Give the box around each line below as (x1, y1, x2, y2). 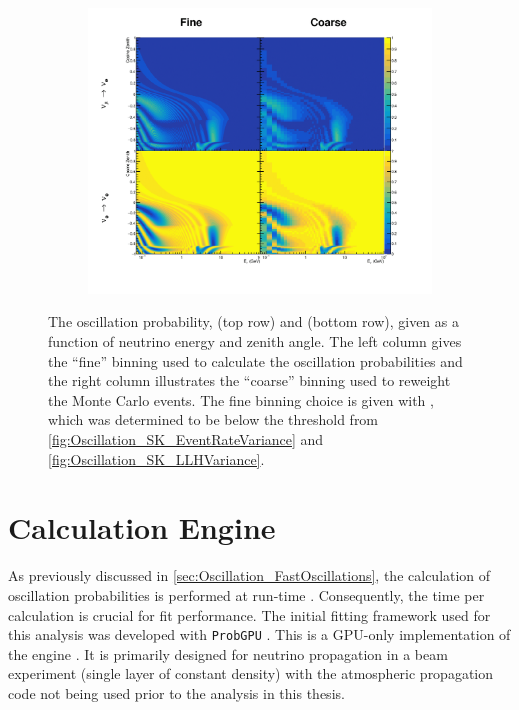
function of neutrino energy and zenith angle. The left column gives (48, 331, 462, 352)
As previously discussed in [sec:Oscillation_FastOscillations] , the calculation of (8, 565, 491, 586)
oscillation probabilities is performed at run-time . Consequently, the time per (8, 584, 485, 605)
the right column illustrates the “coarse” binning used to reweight (48, 370, 451, 391)
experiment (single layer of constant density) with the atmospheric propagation (8, 663, 494, 684)
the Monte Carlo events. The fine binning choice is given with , (48, 389, 434, 410)
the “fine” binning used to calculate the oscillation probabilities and (48, 350, 463, 371)
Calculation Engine (8, 507, 276, 548)
